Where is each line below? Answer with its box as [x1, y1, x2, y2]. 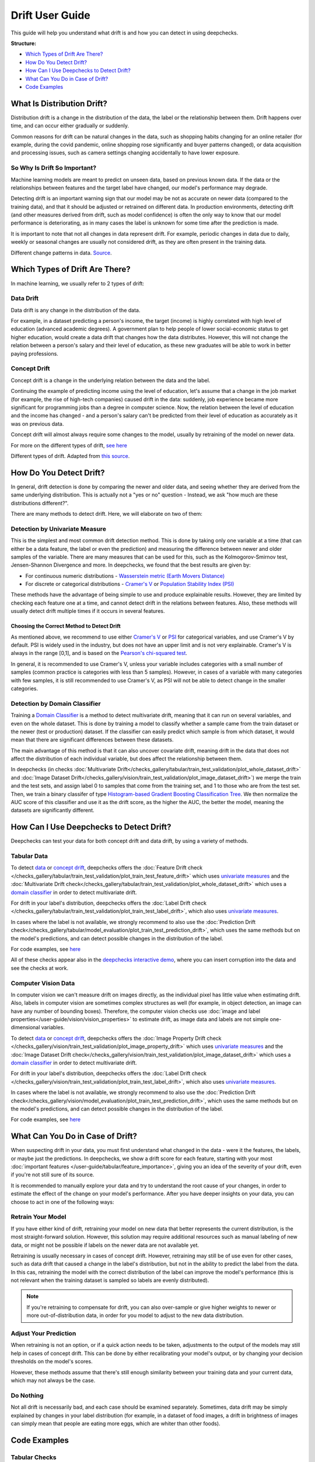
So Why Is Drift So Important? [10, 164, 96, 172]
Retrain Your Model [10, 1213, 66, 1221]
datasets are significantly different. [10, 807, 94, 814]
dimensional [10, 1024, 40, 1031]
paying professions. [10, 350, 58, 357]
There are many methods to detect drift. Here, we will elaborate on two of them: [10, 510, 202, 517]
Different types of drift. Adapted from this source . [10, 452, 130, 459]
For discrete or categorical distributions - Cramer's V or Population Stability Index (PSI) [25, 581, 235, 588]
